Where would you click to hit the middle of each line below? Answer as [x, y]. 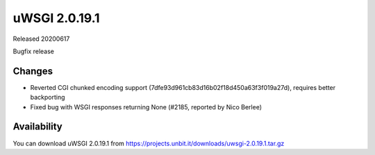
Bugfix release [34, 51]
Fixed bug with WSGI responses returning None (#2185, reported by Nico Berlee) [146, 107]
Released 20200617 [41, 39]
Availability [37, 127]
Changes [33, 71]
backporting [48, 98]
